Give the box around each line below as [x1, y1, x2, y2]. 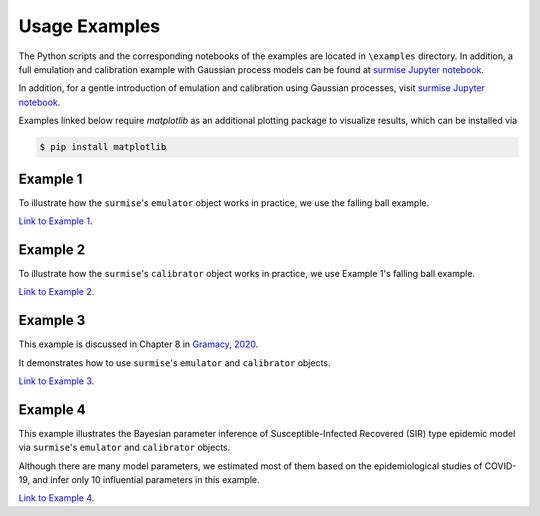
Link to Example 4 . [18, 492, 95, 504]
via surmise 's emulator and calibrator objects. [18, 441, 231, 454]
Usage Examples [18, 15, 161, 37]
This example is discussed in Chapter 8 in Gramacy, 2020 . [18, 338, 259, 350]
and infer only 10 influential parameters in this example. [31, 474, 260, 486]
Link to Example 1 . [18, 215, 93, 227]
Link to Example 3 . [18, 375, 95, 387]
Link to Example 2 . [18, 286, 95, 298]
